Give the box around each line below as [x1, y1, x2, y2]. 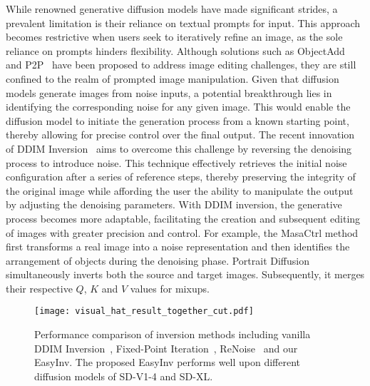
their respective [6, 280, 73, 295]
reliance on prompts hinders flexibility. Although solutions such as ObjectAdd [6, 43, 345, 58]
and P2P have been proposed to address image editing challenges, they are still [6, 57, 356, 72]
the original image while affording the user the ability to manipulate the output [6, 183, 354, 198]
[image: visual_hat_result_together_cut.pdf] [34, 306, 254, 317]
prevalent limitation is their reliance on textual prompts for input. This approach [6, 15, 361, 30]
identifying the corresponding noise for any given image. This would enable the [6, 99, 351, 114]
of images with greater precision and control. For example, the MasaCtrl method [6, 225, 359, 240]
